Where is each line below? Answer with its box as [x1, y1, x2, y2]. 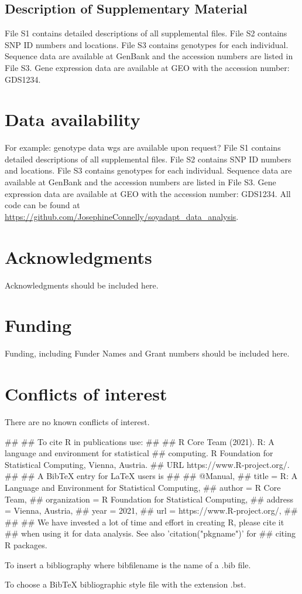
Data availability [5, 107, 140, 131]
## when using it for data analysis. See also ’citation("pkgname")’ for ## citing [5, 527, 296, 539]
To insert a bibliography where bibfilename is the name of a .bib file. [5, 558, 251, 571]
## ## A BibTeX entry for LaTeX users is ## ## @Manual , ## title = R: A [5, 470, 298, 482]
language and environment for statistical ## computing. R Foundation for [5, 447, 273, 459]
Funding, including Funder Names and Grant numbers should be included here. [5, 347, 290, 359]
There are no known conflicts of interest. [5, 416, 150, 428]
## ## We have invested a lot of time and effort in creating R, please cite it [5, 515, 284, 528]
